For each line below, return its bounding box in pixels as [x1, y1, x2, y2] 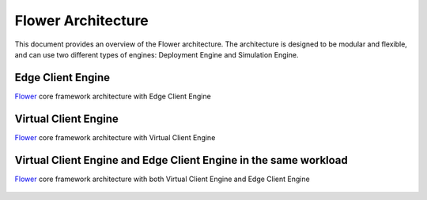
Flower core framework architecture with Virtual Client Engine [14, 132, 216, 142]
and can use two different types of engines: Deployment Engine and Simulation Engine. [14, 50, 299, 59]
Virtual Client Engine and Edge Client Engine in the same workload [14, 154, 348, 167]
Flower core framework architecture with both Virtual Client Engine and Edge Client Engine [14, 174, 310, 183]
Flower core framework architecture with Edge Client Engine [14, 91, 211, 101]
